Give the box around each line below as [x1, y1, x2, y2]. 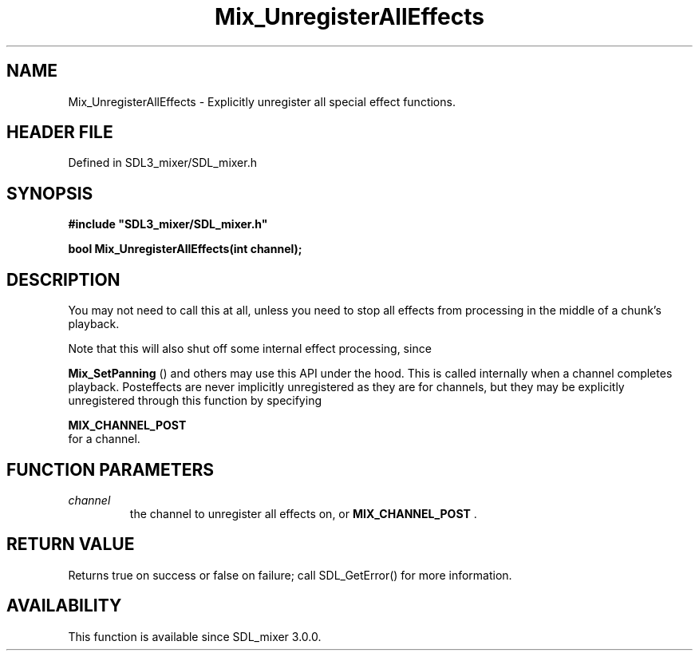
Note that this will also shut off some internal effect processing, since [68, 342, 432, 356]
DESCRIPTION [6, 269, 120, 290]
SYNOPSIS [6, 183, 93, 204]
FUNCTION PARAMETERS [6, 459, 214, 480]
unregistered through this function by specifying [68, 394, 322, 408]
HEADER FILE [6, 122, 113, 143]
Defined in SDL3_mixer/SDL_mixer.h [68, 156, 257, 170]
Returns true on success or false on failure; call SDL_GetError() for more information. [68, 568, 512, 582]
